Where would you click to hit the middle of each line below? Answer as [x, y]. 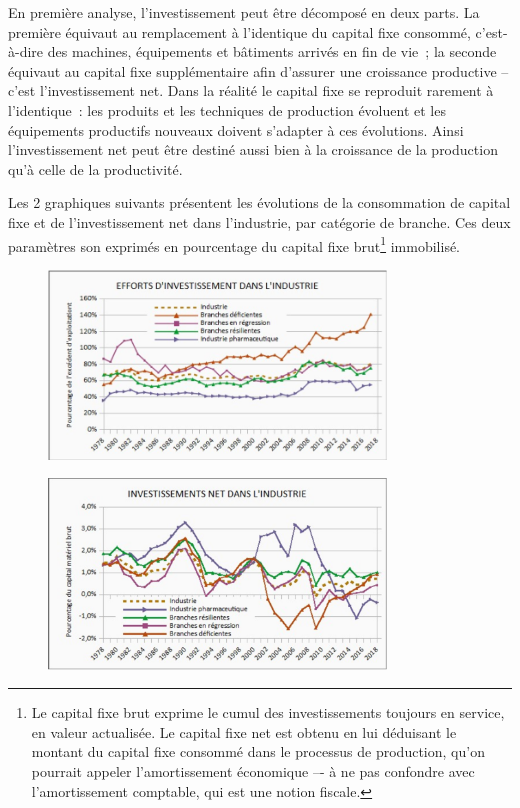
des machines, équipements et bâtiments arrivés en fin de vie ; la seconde [272, 51]
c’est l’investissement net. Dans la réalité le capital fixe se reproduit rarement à [251, 90]
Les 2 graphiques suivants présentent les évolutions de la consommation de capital [259, 202]
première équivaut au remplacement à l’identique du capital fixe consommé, [239, 31]
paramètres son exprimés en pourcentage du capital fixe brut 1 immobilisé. [234, 244]
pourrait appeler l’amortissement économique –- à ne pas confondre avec [253, 771]
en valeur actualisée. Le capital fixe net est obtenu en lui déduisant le [244, 731]
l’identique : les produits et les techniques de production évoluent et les [227, 109]
